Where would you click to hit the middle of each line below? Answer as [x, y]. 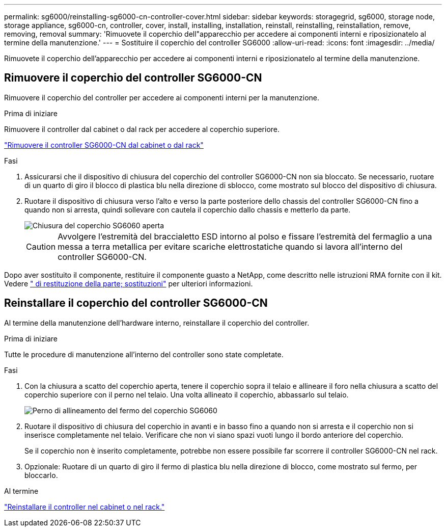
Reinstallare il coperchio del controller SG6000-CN [136, 303]
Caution [41, 246]
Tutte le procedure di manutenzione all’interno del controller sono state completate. [144, 354]
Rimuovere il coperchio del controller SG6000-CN [133, 78]
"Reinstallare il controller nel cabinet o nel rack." [85, 507]
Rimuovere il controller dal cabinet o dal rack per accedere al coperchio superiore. [142, 129]
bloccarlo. [41, 475]
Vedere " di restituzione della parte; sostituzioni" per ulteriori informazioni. [129, 283]
